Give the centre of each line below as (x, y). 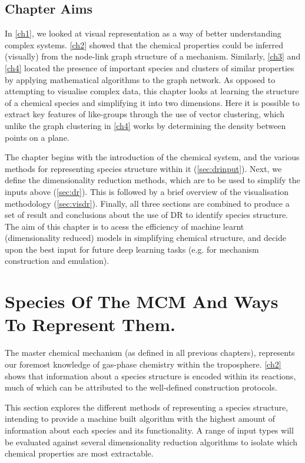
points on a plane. (37, 137)
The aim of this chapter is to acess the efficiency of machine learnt (125, 226)
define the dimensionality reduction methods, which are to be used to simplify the (152, 180)
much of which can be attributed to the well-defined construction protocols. (141, 387)
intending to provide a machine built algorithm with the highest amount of (140, 419)
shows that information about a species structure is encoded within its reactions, (150, 376)
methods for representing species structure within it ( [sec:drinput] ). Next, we (143, 168)
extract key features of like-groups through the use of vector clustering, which (145, 114)
